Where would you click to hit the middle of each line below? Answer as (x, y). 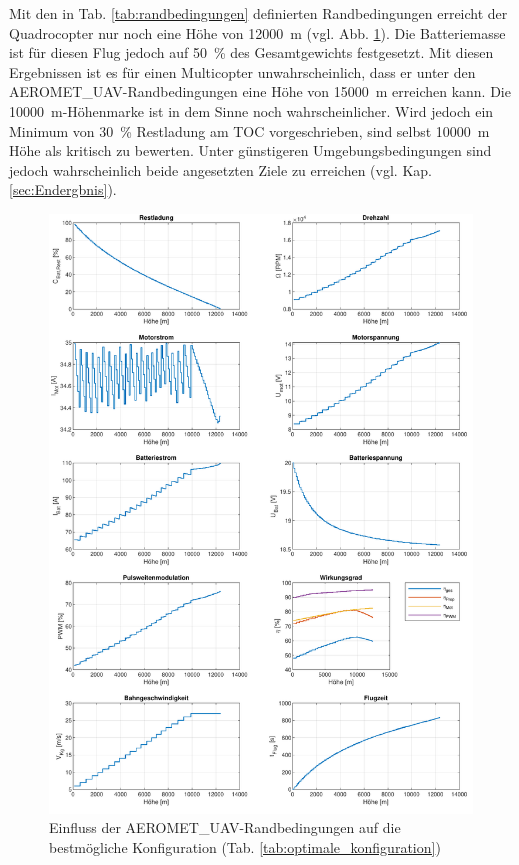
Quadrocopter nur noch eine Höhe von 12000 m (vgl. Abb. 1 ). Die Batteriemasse (257, 32)
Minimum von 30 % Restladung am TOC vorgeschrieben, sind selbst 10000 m (249, 130)
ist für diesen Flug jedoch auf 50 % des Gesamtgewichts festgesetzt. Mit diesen (251, 52)
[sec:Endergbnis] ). (63, 189)
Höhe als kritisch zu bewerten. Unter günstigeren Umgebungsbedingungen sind (250, 150)
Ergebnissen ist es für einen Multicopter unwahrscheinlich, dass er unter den (242, 71)
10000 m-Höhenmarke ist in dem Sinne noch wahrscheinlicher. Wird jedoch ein (251, 110)
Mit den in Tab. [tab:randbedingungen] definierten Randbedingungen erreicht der (258, 13)
